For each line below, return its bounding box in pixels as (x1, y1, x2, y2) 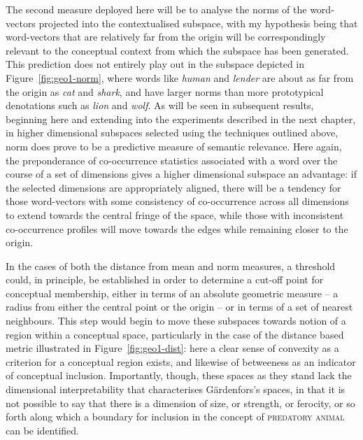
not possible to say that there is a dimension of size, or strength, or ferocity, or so (6, 395, 355, 410)
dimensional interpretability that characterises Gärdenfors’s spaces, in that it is (6, 382, 346, 397)
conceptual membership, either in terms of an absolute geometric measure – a (6, 285, 339, 300)
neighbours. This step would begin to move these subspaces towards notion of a (6, 313, 346, 328)
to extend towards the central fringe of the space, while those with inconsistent (6, 207, 344, 222)
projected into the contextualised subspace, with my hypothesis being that (38, 15, 358, 30)
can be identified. (6, 423, 80, 437)
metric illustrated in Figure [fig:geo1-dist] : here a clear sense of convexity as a (6, 341, 339, 355)
